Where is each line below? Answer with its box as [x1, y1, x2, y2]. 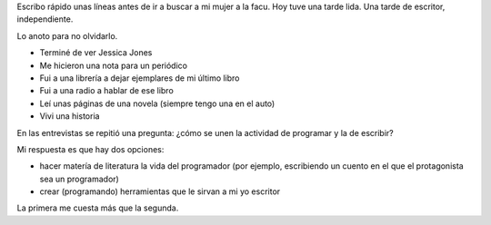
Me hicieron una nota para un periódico [39, 60, 188, 71]
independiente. [16, 14, 74, 24]
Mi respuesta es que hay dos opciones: [16, 143, 165, 154]
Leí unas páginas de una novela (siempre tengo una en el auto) [39, 98, 276, 109]
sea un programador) [39, 173, 120, 184]
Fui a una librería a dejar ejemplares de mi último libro [39, 73, 240, 83]
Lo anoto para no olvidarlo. [16, 30, 118, 41]
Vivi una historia [39, 111, 100, 122]
